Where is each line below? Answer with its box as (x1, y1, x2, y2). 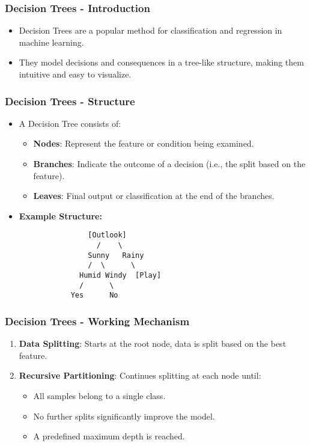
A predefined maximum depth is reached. (33, 430, 185, 442)
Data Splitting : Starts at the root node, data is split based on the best (19, 337, 287, 350)
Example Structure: (19, 209, 102, 222)
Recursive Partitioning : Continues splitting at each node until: (19, 369, 261, 382)
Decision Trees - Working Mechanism (5, 313, 190, 328)
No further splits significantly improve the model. (33, 409, 215, 422)
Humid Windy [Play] (79, 271, 162, 280)
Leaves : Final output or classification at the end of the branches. (33, 189, 275, 202)
